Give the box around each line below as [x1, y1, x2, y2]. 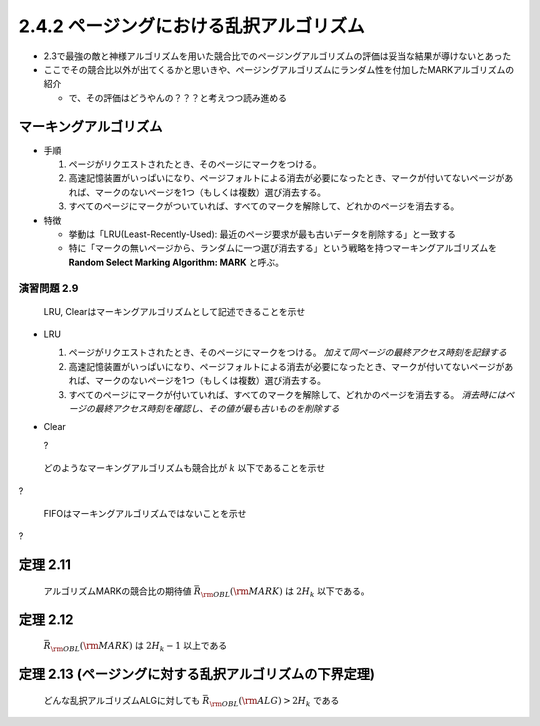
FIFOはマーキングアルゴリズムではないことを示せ [43, 508, 247, 519]
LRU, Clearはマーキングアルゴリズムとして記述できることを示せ [43, 305, 306, 317]
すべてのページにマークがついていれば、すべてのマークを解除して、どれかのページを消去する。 [68, 200, 460, 212]
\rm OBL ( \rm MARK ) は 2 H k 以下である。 [200, 585, 370, 599]
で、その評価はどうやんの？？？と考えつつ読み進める [68, 91, 288, 104]
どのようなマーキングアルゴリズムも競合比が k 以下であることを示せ [43, 462, 326, 474]
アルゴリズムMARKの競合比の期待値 [43, 585, 192, 597]
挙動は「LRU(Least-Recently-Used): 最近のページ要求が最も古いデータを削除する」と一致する [68, 228, 457, 240]
